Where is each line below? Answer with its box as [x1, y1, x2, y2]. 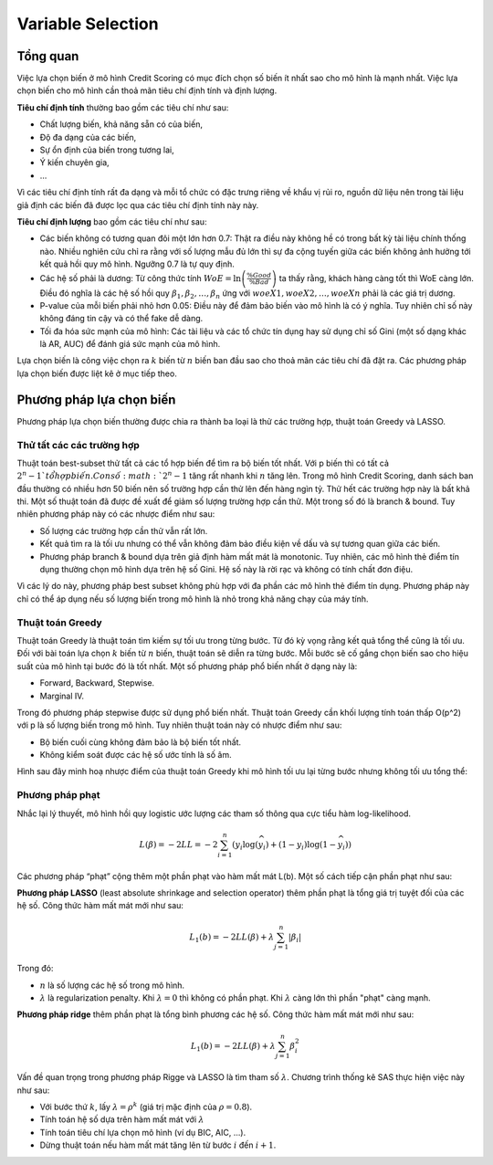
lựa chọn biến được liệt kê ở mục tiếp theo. [16, 368, 177, 379]
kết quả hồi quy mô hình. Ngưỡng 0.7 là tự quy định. [39, 258, 235, 269]
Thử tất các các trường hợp [16, 438, 141, 451]
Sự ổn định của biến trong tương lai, [39, 144, 174, 155]
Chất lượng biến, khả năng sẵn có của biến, [39, 119, 203, 130]
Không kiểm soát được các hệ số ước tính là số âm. [39, 750, 232, 761]
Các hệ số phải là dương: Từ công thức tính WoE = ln [39, 272, 242, 283]
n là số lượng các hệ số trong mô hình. [39, 980, 185, 991]
